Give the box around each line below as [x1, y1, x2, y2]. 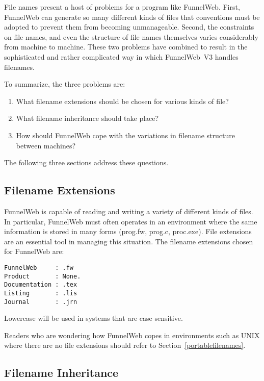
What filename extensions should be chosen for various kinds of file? [16, 95, 229, 106]
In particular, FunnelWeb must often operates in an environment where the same [4, 216, 257, 226]
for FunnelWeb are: [4, 246, 64, 257]
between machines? [16, 140, 76, 150]
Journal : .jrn [4, 298, 77, 306]
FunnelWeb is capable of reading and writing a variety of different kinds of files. [4, 206, 253, 216]
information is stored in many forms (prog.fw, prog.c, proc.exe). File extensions [4, 226, 252, 237]
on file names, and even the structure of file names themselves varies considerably [4, 31, 258, 42]
